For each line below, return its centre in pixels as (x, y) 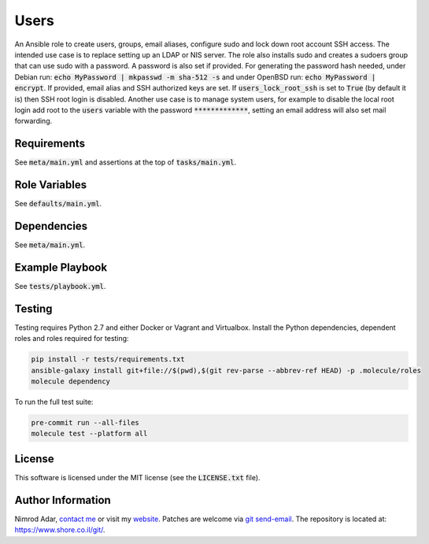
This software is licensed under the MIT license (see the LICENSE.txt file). (137, 477)
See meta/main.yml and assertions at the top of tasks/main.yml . (125, 162)
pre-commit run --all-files (85, 422)
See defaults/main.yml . (58, 204)
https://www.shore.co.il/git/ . (60, 530)
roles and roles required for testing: (72, 339)
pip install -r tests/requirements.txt (108, 359)
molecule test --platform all (89, 434)
